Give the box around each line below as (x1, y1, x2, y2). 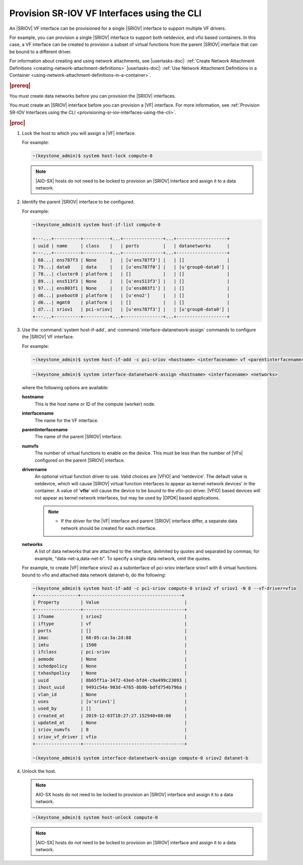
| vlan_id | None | (32, 692, 187, 697)
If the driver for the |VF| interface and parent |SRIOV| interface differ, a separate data (61, 518, 237, 524)
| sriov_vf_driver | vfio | (32, 734, 187, 740)
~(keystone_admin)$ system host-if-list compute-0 (32, 221, 161, 227)
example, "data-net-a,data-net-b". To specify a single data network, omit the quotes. (34, 555, 212, 561)
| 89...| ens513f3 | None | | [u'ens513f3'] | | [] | (32, 278, 230, 284)
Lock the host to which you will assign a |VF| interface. (22, 130, 136, 136)
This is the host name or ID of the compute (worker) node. (34, 401, 156, 407)
